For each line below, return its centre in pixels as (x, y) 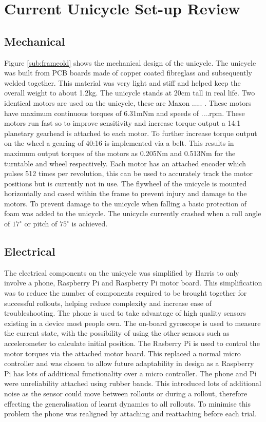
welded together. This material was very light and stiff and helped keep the (122, 82)
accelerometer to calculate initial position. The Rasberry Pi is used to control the (132, 343)
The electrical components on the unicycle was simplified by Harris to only (122, 272)
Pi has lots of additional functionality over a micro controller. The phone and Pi (130, 373)
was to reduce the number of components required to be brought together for (126, 293)
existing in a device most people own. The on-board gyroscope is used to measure (132, 323)
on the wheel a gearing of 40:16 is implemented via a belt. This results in (119, 143)
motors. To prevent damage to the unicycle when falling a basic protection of (125, 203)
